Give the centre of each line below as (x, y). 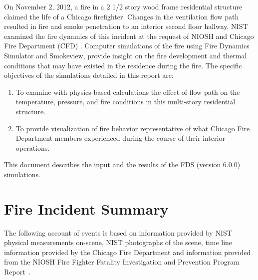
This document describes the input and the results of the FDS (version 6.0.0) (122, 164)
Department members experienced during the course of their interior (120, 138)
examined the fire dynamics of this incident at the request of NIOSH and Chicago (129, 36)
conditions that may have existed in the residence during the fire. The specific (123, 65)
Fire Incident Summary (86, 208)
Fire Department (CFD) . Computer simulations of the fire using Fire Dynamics (127, 46)
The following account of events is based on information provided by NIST (118, 232)
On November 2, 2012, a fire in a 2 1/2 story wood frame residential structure (123, 6)
